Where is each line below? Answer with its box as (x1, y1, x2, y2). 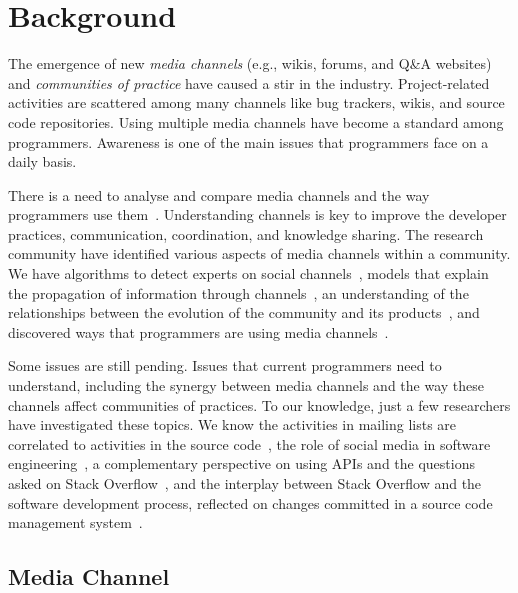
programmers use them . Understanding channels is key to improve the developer (8, 204, 507, 225)
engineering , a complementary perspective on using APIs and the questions (8, 453, 475, 474)
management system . (8, 512, 143, 533)
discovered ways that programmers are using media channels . (8, 321, 389, 342)
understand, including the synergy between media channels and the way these (8, 375, 484, 396)
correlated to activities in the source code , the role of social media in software (8, 433, 491, 454)
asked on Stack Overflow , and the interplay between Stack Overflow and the (8, 473, 482, 493)
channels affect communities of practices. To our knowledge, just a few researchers (8, 394, 511, 415)
